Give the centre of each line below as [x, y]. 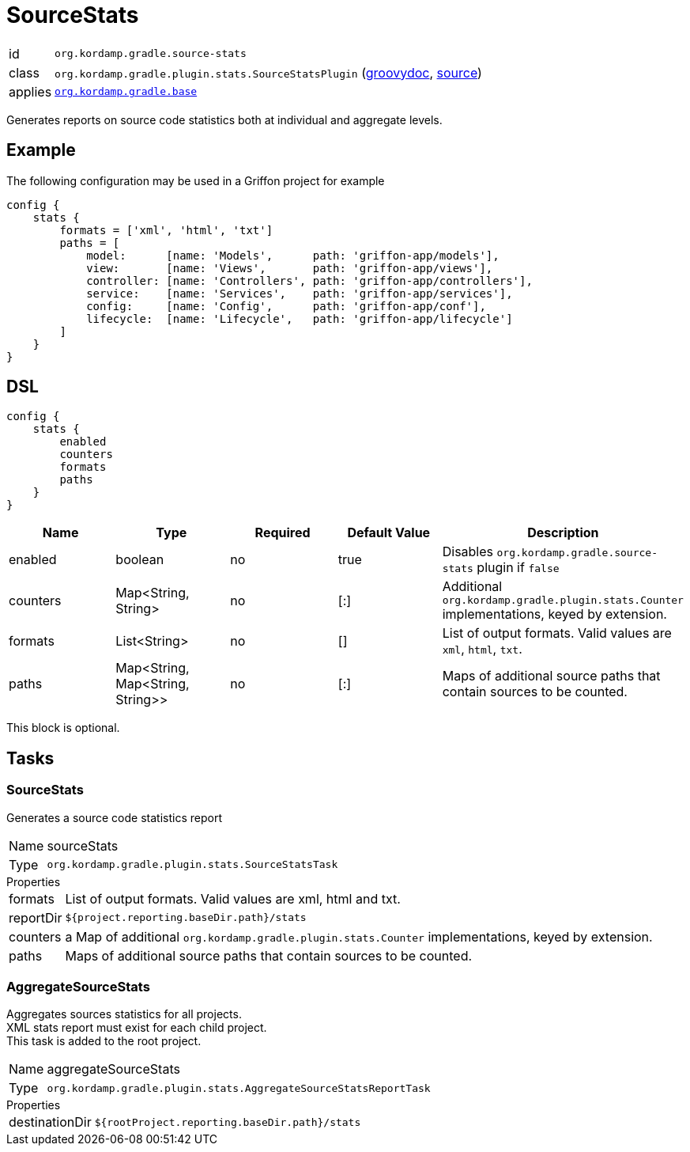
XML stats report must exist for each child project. [137, 1028]
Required [283, 533]
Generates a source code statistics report [114, 817]
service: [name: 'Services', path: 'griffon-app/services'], [300, 293]
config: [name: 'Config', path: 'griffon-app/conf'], [286, 306]
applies [30, 91]
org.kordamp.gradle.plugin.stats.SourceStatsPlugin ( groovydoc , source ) [268, 72]
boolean [140, 560]
